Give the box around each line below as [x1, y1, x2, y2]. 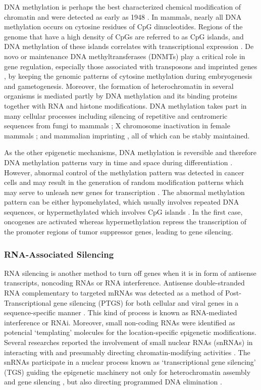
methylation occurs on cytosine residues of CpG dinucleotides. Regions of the [4, 21, 243, 32]
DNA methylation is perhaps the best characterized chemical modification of [4, 2, 241, 12]
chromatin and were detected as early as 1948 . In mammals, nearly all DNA [4, 11, 242, 22]
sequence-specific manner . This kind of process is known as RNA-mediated [4, 307, 237, 318]
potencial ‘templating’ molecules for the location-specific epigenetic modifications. [4, 327, 256, 337]
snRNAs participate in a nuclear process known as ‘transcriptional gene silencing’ [4, 357, 256, 367]
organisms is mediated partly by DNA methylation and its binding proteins [4, 90, 237, 101]
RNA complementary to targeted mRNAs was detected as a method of [4, 287, 223, 298]
